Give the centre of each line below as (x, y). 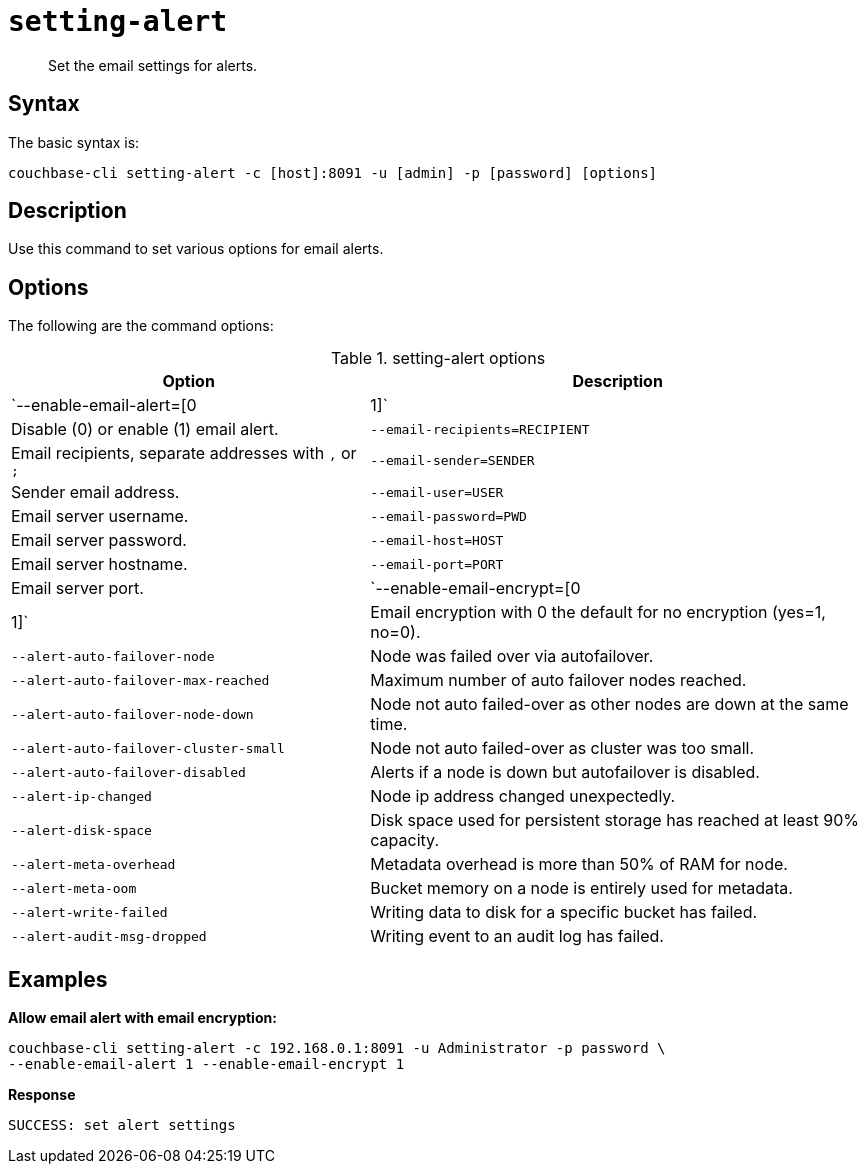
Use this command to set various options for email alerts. (196, 249)
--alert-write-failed (89, 912)
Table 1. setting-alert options (438, 358)
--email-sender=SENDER (452, 461)
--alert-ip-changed (81, 796)
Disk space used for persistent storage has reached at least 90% (614, 820)
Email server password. (99, 540)
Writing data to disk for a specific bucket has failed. (564, 912)
